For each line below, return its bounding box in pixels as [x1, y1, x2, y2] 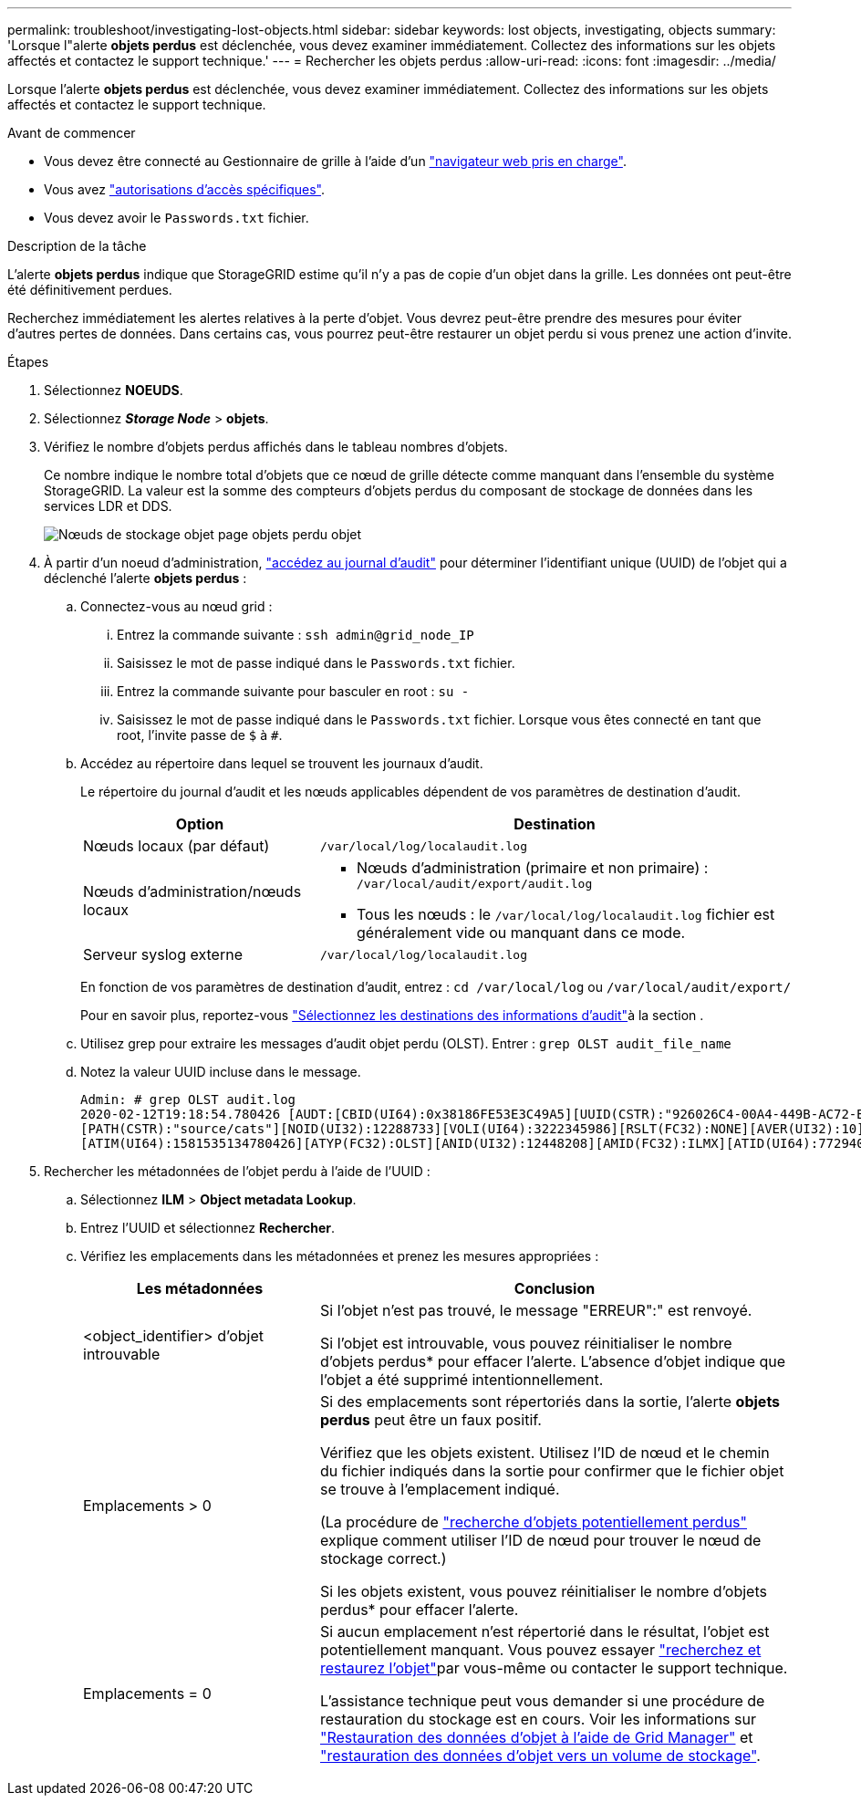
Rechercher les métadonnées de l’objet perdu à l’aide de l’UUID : [44, 1163, 430, 1179]
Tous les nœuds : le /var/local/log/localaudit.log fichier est [356, 905, 775, 923]
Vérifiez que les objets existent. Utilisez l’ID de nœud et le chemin [319, 1443, 770, 1462]
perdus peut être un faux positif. [319, 1411, 542, 1429]
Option [175, 815, 224, 833]
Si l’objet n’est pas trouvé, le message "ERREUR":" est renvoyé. [319, 1301, 752, 1319]
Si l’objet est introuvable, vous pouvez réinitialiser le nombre [319, 1334, 732, 1352]
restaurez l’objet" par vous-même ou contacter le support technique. [319, 1659, 788, 1677]
